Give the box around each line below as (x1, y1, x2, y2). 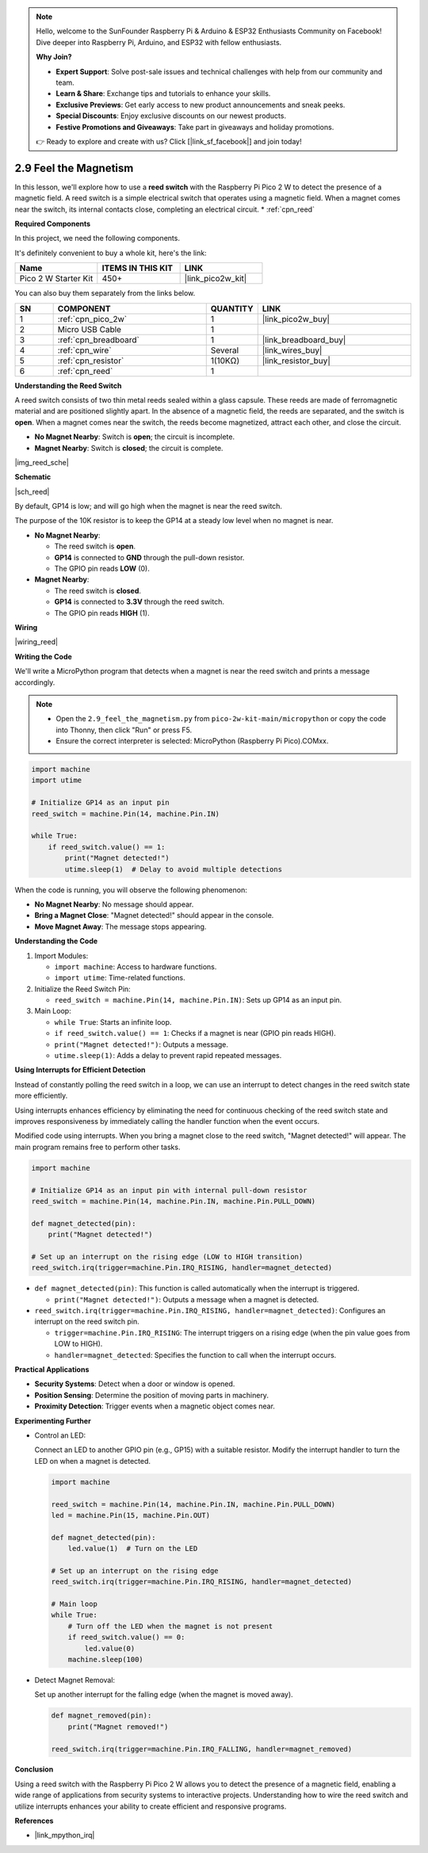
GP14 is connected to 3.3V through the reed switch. (54, 597, 225, 606)
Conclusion (14, 1764, 54, 1775)
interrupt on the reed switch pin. (34, 1316, 139, 1327)
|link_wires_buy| (262, 345, 323, 356)
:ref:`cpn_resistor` (57, 355, 124, 366)
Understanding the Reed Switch (14, 380, 122, 390)
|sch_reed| (14, 487, 50, 496)
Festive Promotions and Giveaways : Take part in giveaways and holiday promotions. (55, 122, 334, 132)
